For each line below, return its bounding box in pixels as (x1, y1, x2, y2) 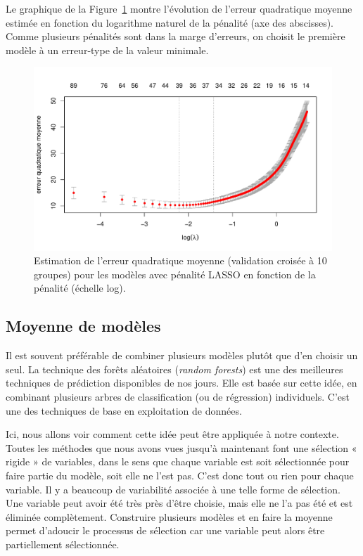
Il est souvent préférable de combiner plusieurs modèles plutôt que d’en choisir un (6, 348, 358, 363)
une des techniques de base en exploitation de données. (6, 403, 242, 418)
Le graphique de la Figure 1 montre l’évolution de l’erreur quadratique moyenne (6, 1, 352, 15)
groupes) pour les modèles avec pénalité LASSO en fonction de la (34, 266, 316, 281)
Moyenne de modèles (6, 315, 161, 337)
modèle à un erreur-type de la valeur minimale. (6, 42, 209, 57)
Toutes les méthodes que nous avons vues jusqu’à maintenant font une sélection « (6, 440, 357, 455)
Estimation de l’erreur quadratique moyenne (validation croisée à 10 (34, 253, 327, 268)
